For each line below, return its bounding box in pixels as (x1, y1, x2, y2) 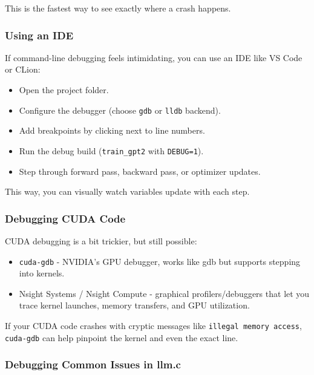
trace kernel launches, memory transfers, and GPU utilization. (19, 299, 250, 311)
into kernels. (19, 267, 65, 279)
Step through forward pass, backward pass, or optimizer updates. (19, 165, 261, 177)
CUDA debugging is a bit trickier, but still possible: (5, 234, 197, 247)
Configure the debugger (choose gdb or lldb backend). (19, 103, 221, 116)
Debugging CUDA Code (5, 210, 126, 226)
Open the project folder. (19, 83, 109, 96)
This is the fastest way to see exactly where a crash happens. (5, 2, 231, 14)
